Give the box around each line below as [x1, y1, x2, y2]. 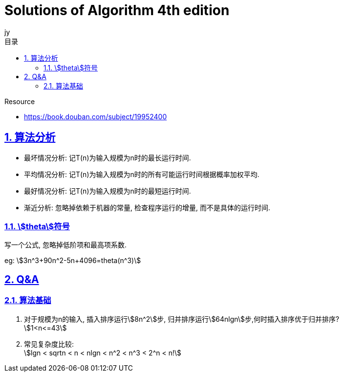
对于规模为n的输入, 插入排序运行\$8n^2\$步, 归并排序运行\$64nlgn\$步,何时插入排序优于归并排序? [24, 314, 340, 323]
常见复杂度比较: [24, 339, 74, 348]
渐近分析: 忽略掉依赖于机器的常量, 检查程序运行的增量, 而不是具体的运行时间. [24, 203, 270, 212]
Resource [4, 97, 35, 106]
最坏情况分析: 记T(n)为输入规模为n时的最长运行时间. [24, 153, 191, 162]
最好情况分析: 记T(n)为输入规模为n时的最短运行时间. [24, 186, 191, 195]
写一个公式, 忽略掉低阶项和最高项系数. [4, 241, 127, 249]
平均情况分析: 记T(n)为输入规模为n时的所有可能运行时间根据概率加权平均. [24, 170, 259, 178]
